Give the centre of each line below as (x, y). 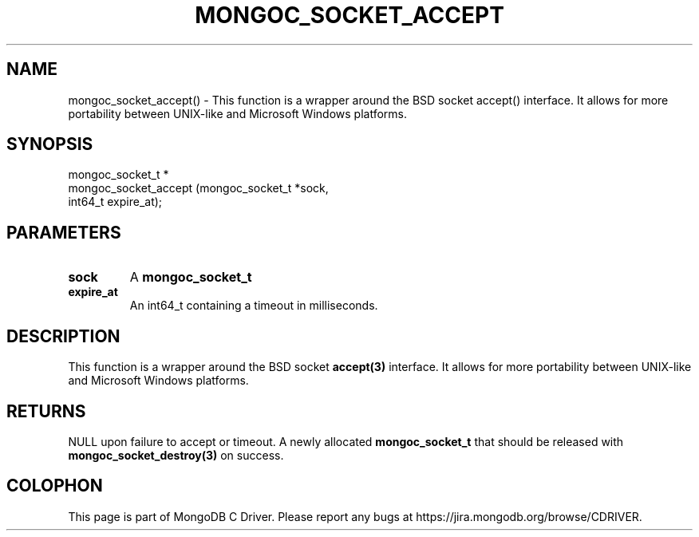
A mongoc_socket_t (191, 277)
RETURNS (46, 411)
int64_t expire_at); (115, 202)
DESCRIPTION (63, 336)
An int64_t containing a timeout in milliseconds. (254, 306)
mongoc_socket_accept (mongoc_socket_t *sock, (198, 188)
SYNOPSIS (50, 144)
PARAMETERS (64, 232)
